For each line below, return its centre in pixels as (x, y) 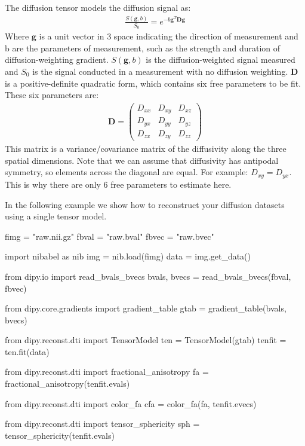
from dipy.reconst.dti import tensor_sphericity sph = (102, 424)
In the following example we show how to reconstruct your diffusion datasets (145, 204)
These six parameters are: (52, 95)
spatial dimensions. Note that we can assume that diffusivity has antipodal (142, 160)
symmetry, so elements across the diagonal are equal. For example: (127, 172)
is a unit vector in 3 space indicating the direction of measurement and (169, 36)
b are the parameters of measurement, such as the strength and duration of (143, 48)
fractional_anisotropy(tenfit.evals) (67, 384)
